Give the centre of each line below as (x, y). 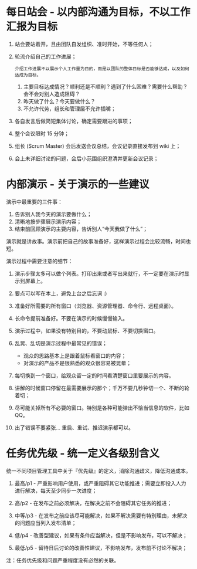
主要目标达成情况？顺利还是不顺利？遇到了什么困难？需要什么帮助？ (106, 86)
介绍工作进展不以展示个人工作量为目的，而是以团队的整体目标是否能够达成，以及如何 (102, 69)
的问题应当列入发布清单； (45, 523)
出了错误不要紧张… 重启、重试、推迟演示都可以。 (74, 427)
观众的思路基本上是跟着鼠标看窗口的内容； (75, 355)
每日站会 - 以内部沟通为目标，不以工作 (98, 12)
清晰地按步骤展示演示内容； (48, 221)
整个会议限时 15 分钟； (42, 133)
